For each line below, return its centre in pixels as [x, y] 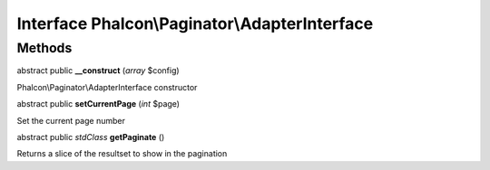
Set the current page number [71, 120]
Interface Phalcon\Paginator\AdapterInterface [195, 24]
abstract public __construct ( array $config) [98, 71]
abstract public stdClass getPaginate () [91, 137]
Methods [44, 48]
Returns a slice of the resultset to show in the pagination [122, 154]
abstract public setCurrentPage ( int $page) [98, 104]
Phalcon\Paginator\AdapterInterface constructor [107, 87]
